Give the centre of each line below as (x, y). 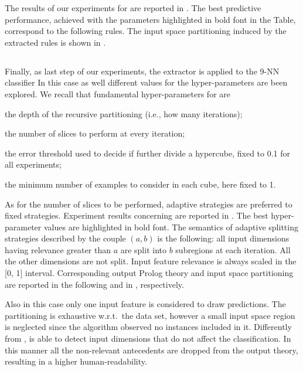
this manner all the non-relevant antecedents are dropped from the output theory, (151, 350)
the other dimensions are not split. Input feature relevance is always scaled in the (151, 261)
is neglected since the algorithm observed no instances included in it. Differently (148, 327)
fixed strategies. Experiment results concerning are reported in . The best (137, 215)
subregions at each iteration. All (233, 249)
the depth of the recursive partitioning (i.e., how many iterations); (124, 113)
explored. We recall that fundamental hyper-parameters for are (118, 93)
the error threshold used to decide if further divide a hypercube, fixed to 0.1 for (148, 153)
